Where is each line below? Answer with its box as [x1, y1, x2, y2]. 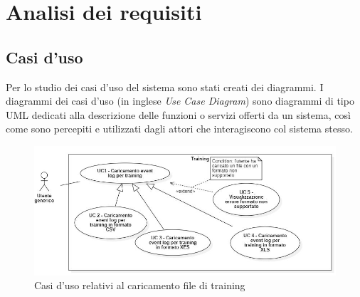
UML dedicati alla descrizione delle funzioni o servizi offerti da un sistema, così [6, 107, 351, 122]
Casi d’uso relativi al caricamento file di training [34, 278, 245, 293]
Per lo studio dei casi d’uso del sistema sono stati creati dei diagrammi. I [6, 79, 324, 94]
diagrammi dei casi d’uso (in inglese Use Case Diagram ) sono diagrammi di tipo [6, 93, 354, 108]
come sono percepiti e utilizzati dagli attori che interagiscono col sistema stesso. [6, 121, 353, 136]
